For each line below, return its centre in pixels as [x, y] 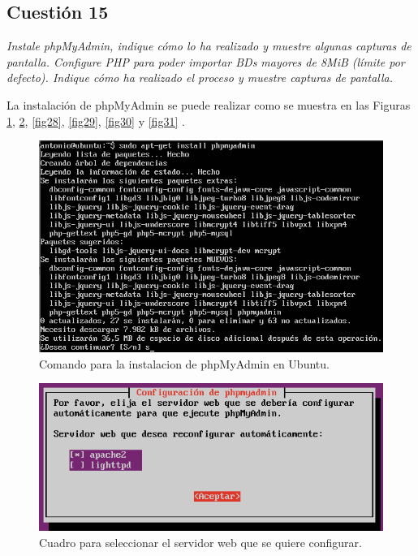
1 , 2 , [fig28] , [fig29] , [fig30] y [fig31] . [96, 121]
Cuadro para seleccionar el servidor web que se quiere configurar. [200, 542]
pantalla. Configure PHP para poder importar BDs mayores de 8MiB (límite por [206, 61]
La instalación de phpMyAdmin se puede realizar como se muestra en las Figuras [209, 104]
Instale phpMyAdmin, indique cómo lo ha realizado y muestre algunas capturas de [209, 46]
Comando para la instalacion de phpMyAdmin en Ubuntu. [184, 363]
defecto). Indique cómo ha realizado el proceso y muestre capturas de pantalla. [200, 78]
